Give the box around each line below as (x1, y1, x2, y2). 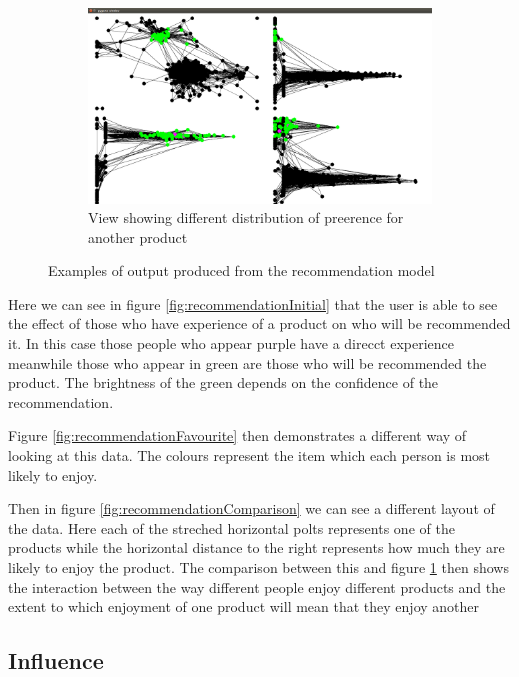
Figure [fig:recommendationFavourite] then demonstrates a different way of (8, 425, 467, 446)
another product (88, 226, 188, 247)
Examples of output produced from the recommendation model (48, 260, 435, 281)
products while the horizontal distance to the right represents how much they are (8, 537, 505, 558)
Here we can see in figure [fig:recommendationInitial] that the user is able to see (8, 293, 498, 314)
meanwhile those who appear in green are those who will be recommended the (8, 352, 487, 373)
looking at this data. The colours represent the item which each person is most (8, 445, 491, 466)
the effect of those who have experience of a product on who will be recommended (8, 313, 511, 334)
